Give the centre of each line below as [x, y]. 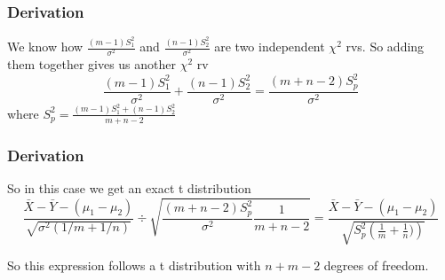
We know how [45, 47]
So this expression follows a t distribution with [134, 264]
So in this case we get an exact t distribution [129, 187]
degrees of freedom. [376, 264]
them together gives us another [91, 64]
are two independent [270, 47]
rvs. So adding [385, 47]
